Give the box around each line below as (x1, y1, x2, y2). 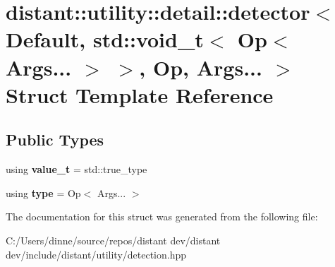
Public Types (6, 129, 104, 150)
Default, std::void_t (6, 25, 204, 54)
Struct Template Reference (6, 80, 274, 109)
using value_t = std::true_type (6, 162, 147, 177)
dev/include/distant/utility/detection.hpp (6, 247, 187, 261)
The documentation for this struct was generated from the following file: (6, 209, 318, 224)
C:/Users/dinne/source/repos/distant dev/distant (6, 232, 221, 247)
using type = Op (6, 185, 81, 200)
